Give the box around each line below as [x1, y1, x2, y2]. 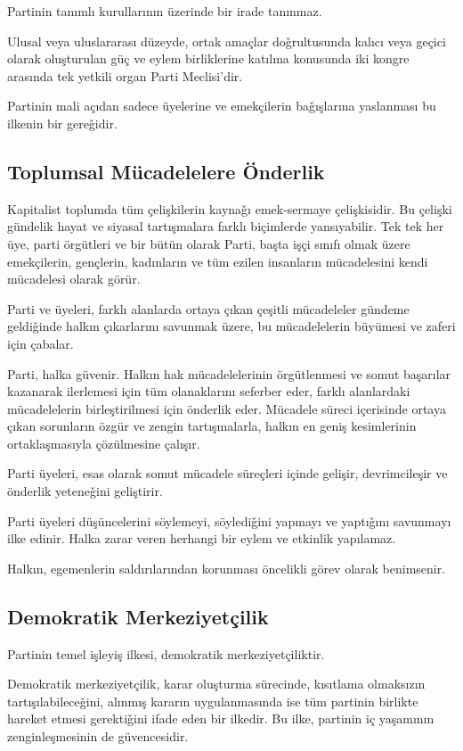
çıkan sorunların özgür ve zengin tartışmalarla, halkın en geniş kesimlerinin [7, 417, 417, 435]
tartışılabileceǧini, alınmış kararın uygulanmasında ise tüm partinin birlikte [7, 691, 418, 710]
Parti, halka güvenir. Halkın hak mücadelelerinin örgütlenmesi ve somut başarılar [7, 364, 451, 383]
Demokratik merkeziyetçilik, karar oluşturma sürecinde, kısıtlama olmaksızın [7, 674, 426, 693]
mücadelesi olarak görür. [7, 269, 141, 288]
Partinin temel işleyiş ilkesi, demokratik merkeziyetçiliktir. [7, 644, 325, 663]
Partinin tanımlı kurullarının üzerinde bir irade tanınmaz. [7, 2, 322, 20]
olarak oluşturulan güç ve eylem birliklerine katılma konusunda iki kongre [7, 49, 410, 68]
